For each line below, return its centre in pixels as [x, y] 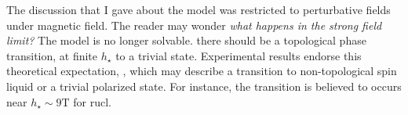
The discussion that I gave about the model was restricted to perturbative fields [199, 9]
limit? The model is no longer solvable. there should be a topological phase [186, 40]
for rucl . [93, 101]
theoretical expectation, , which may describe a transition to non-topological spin [202, 71]
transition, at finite [52, 55]
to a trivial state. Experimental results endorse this [239, 55]
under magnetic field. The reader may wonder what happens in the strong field [194, 25]
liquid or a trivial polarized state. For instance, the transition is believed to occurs [204, 86]
